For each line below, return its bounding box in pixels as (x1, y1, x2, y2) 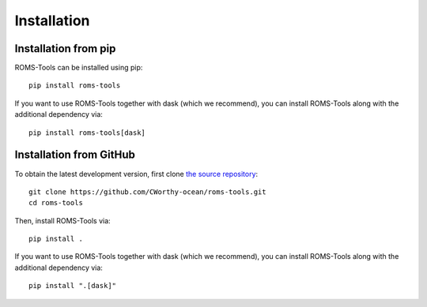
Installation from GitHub (14, 148, 136, 162)
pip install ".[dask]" (28, 281, 117, 290)
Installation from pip (14, 42, 116, 55)
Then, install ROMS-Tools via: (14, 215, 111, 225)
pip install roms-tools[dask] (28, 128, 146, 137)
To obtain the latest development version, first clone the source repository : (14, 169, 259, 178)
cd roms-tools (28, 198, 83, 208)
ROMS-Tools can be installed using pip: (14, 63, 143, 73)
